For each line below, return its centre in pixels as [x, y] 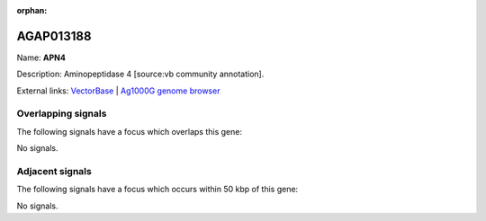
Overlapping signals [62, 114]
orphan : [32, 10]
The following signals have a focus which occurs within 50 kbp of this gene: [157, 190]
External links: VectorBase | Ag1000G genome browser [118, 91]
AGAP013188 [54, 36]
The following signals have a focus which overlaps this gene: [130, 131]
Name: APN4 [41, 57]
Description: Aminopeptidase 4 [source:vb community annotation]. [140, 74]
